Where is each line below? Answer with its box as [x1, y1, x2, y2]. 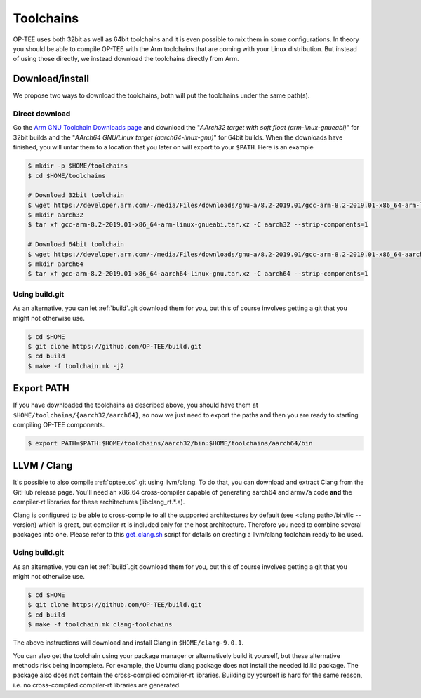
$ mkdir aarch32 [27, 211, 84, 219]
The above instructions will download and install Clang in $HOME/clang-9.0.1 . [13, 638, 244, 647]
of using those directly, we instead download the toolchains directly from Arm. [13, 55, 239, 63]
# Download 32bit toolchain [27, 192, 124, 199]
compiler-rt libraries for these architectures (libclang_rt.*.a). [13, 498, 185, 506]
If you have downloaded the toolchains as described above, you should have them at [13, 401, 259, 410]
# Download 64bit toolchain [27, 241, 124, 248]
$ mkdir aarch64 [27, 260, 84, 268]
